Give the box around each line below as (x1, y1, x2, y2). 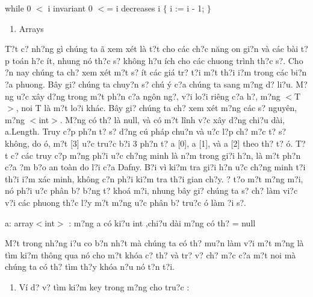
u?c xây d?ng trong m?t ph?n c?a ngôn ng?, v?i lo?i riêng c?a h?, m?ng (16, 89, 280, 102)
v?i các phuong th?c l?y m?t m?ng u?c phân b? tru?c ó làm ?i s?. (5, 196, 247, 208)
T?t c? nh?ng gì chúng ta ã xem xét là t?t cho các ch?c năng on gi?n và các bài (5, 42, 299, 55)
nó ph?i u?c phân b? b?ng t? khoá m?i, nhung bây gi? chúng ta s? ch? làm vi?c (5, 184, 298, 197)
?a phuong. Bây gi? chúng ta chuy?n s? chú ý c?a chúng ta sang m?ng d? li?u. (5, 77, 293, 90)
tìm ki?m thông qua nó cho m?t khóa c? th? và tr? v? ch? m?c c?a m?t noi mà (5, 248, 296, 261)
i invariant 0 (48, 2, 93, 14)
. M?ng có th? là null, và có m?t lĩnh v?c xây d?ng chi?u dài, (60, 113, 285, 126)
